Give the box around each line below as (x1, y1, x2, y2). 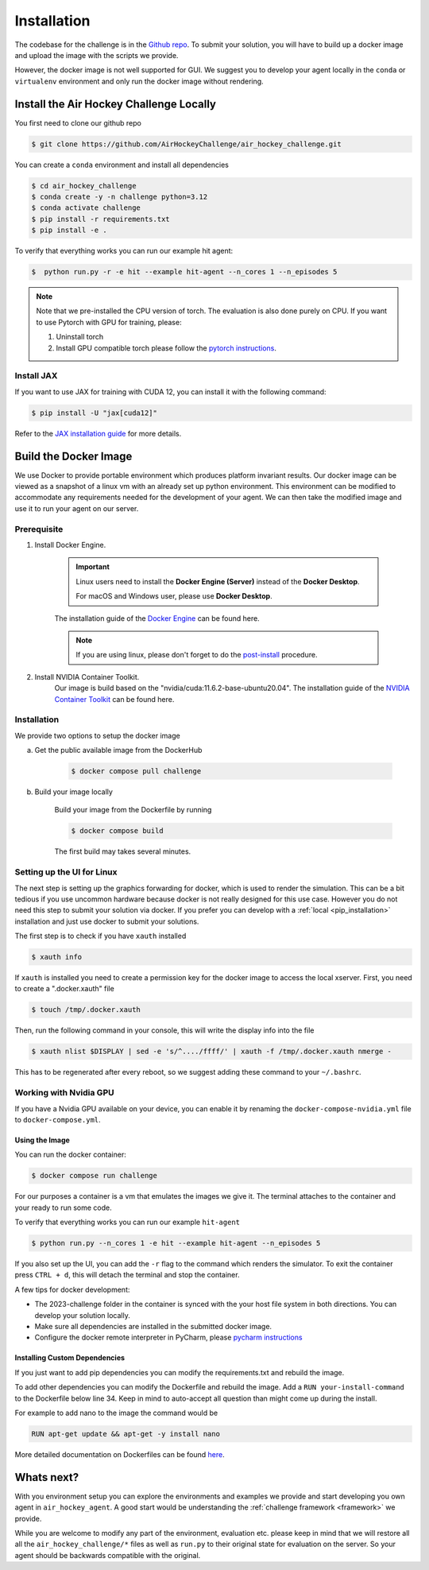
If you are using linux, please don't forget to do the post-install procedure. (75, 650, 318, 660)
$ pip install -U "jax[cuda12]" (31, 408, 158, 417)
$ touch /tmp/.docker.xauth (31, 1006, 141, 1014)
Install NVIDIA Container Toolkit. (34, 672, 140, 681)
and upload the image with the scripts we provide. (14, 50, 179, 60)
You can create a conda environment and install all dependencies (14, 160, 230, 169)
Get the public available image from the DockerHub (34, 746, 203, 755)
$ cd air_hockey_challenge (31, 181, 137, 190)
